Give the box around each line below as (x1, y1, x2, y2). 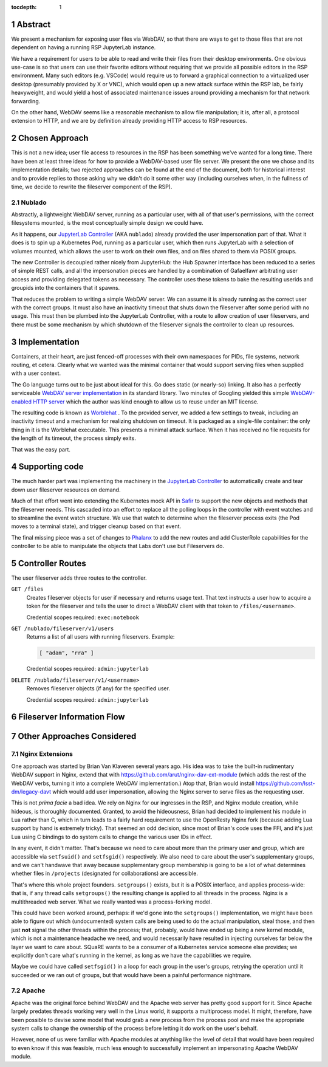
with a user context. (11, 369, 61, 377)
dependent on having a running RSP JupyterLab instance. (11, 44, 156, 51)
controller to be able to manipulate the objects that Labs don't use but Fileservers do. (11, 543, 225, 550)
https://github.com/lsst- (255, 780, 315, 787)
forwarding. (11, 97, 41, 105)
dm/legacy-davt (11, 787, 52, 795)
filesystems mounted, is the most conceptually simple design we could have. (11, 219, 203, 227)
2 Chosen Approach (11, 133, 89, 143)
